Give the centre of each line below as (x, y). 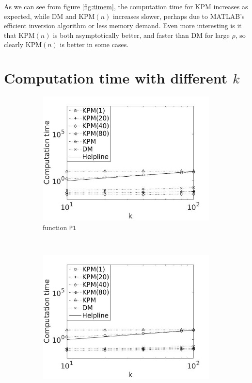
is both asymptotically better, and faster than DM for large (141, 35)
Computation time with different (116, 78)
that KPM (19, 35)
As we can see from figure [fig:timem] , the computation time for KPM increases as (126, 6)
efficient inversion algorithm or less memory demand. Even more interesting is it (123, 25)
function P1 (60, 227)
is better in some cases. (94, 44)
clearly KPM (23, 44)
